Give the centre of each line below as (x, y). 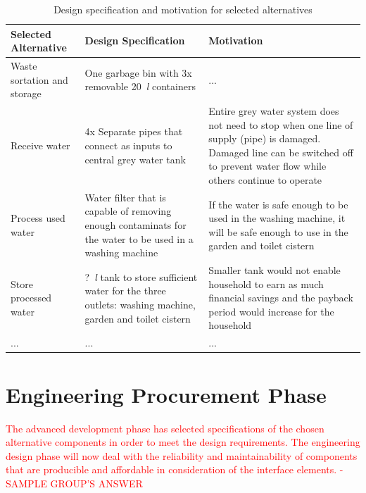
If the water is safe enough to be (278, 204)
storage (26, 93)
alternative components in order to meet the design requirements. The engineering (183, 442)
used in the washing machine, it (277, 218)
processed (31, 298)
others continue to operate (265, 180)
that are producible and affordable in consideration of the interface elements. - (175, 469)
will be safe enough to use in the (278, 231)
